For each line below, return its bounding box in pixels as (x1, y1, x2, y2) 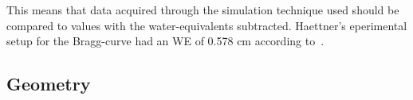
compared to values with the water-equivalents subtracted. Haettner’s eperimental (6, 17, 407, 33)
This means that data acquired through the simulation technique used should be (6, 2, 399, 17)
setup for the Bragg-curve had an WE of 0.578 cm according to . (6, 33, 324, 49)
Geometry (6, 71, 91, 96)
